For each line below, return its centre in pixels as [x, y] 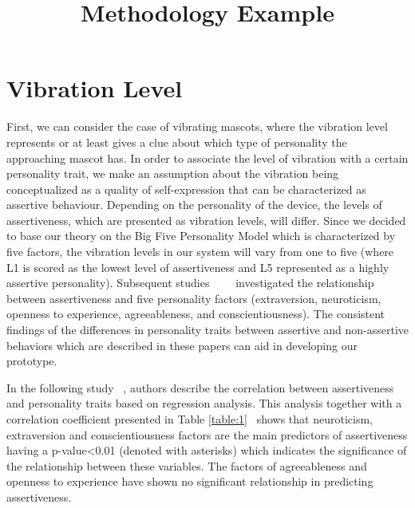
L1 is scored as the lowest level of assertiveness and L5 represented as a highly [198, 267]
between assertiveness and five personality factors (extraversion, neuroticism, [194, 298]
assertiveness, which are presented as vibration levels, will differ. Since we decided [206, 220]
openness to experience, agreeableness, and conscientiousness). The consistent [196, 314]
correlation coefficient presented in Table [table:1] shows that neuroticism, [190, 419]
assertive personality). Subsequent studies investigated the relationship [190, 283]
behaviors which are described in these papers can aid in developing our [182, 345]
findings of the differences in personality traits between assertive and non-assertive [208, 330]
